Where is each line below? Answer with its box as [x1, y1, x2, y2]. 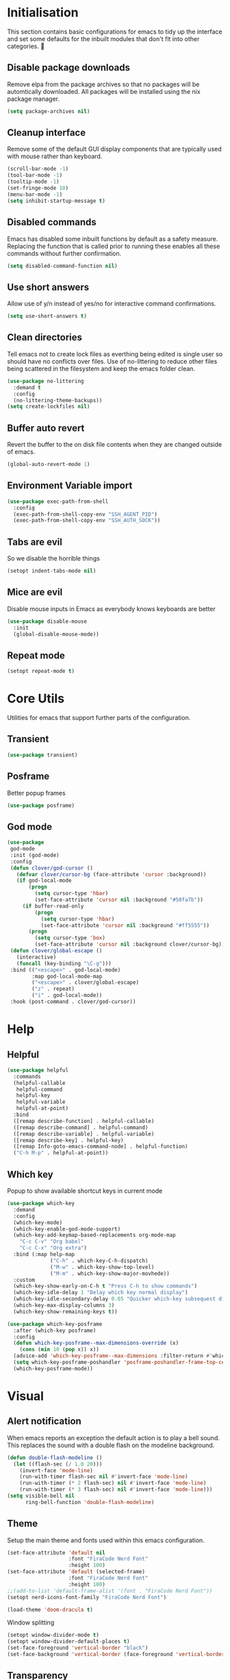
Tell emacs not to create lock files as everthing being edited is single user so [7, 349, 223, 358]
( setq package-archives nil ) [7, 108, 90, 114]
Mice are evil [7, 586, 63, 598]
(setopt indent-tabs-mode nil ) [7, 567, 97, 575]
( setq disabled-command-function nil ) [7, 262, 118, 269]
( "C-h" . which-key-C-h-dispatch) [50, 1257, 149, 1264]
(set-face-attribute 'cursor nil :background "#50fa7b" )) [34, 896, 204, 904]
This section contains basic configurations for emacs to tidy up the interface [7, 27, 222, 36]
